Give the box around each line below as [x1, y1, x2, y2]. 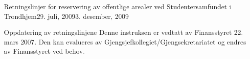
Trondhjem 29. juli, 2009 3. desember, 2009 [4, 11, 129, 21]
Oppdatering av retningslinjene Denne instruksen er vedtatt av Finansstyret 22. [4, 27, 243, 37]
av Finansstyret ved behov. [4, 46, 85, 56]
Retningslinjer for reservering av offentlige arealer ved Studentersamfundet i [4, 1, 231, 11]
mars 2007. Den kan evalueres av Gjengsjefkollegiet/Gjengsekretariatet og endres [4, 36, 246, 46]
